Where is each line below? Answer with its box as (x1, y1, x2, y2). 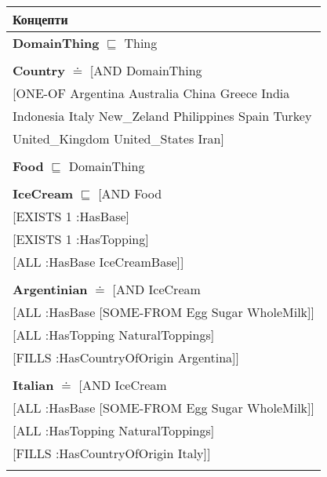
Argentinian (13, 280, 88, 298)
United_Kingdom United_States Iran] (13, 129, 224, 147)
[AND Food (98, 184, 162, 202)
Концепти (13, 10, 68, 28)
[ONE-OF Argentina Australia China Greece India (13, 84, 290, 102)
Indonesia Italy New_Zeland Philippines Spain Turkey (13, 107, 312, 125)
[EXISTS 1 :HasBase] (13, 207, 130, 225)
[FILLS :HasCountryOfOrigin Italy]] (13, 444, 211, 462)
